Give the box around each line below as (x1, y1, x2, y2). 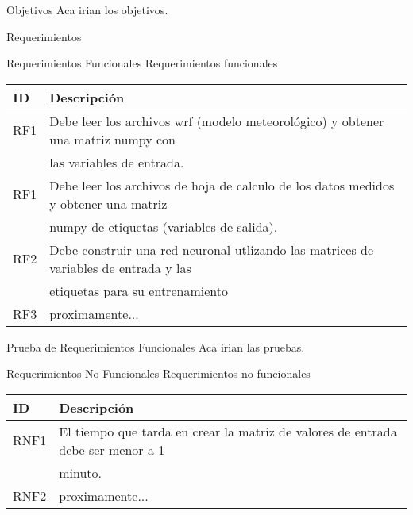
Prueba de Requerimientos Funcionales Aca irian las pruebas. (6, 338, 305, 355)
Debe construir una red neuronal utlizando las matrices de (49, 240, 374, 259)
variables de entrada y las (49, 258, 191, 277)
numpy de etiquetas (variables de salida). (49, 217, 278, 236)
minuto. (59, 463, 102, 482)
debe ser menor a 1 (59, 440, 165, 459)
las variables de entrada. (49, 152, 184, 171)
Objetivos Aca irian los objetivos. (6, 2, 168, 17)
